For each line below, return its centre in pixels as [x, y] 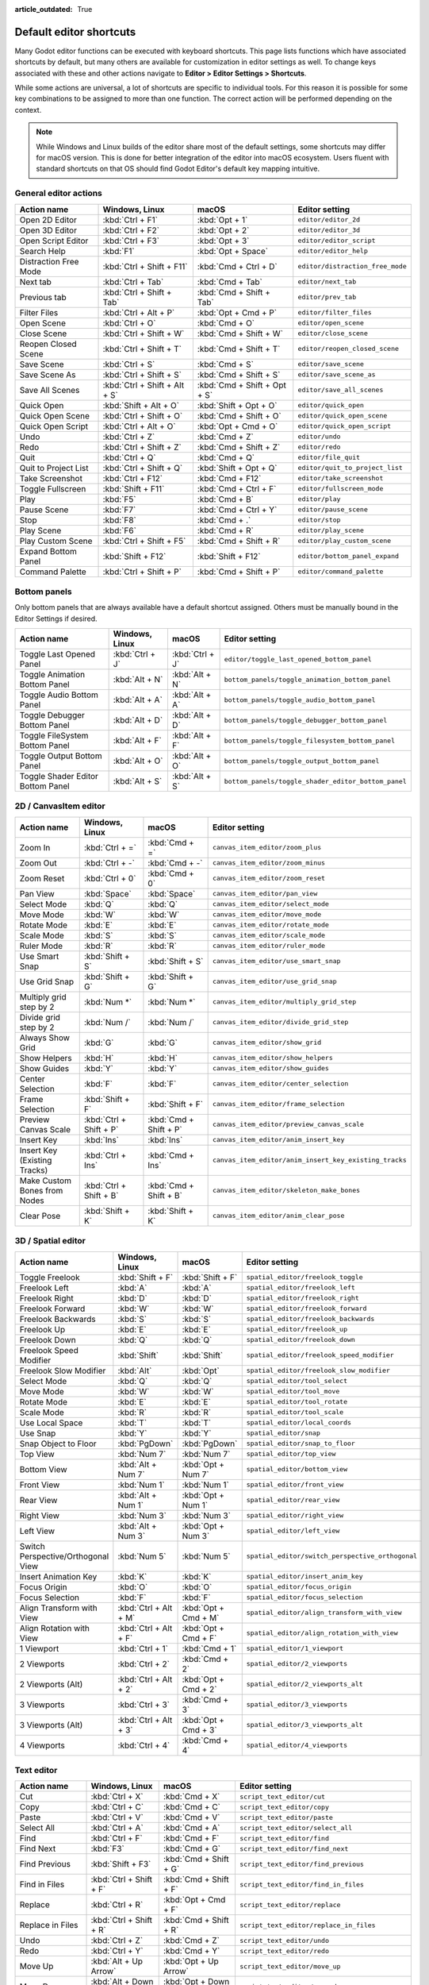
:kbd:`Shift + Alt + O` [141, 405]
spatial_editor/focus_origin [299, 1587]
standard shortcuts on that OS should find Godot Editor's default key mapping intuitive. [178, 169]
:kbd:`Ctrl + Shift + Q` [143, 468]
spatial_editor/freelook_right [303, 1298]
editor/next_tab [327, 282]
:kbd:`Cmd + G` [192, 1848]
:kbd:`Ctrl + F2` [131, 230]
